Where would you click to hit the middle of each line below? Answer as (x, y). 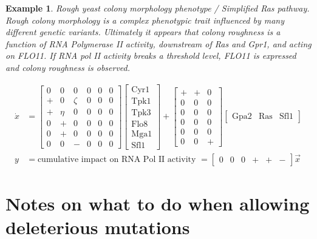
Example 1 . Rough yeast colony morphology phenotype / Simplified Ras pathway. (158, 8)
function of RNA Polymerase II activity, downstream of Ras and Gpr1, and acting (158, 43)
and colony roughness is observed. (68, 67)
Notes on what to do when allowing (158, 203)
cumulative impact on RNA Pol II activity (117, 159)
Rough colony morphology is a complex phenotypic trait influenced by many (145, 20)
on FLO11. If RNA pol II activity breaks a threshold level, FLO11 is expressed (151, 56)
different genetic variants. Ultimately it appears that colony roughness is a (143, 32)
